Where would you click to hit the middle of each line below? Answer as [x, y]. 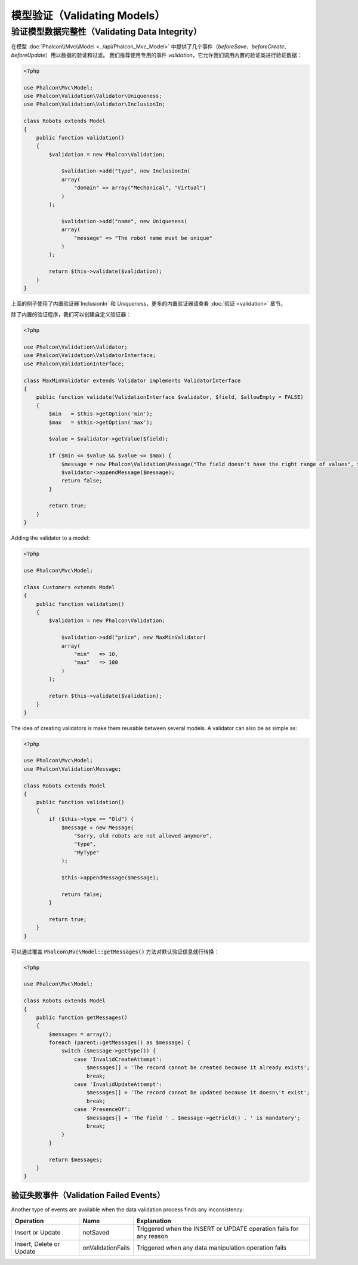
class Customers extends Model [70, 587]
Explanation [154, 1221]
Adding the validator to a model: [50, 538]
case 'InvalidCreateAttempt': [118, 1059]
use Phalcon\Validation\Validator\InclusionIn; [94, 104]
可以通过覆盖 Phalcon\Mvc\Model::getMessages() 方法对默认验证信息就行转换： [115, 952]
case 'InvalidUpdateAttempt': [118, 1084]
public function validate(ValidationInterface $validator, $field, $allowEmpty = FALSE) [170, 397]
